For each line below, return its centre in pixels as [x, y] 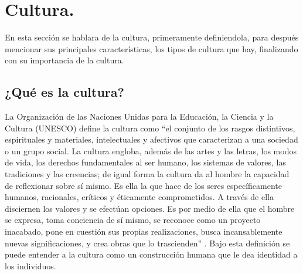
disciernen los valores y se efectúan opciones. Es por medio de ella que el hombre [150, 208]
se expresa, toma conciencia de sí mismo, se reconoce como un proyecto [133, 220]
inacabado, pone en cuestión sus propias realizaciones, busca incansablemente [144, 231]
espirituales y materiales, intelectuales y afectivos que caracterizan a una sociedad [151, 139]
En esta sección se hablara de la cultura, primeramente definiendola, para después [152, 37]
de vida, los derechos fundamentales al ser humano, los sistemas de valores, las [145, 162]
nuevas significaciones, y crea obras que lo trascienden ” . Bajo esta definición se [147, 243]
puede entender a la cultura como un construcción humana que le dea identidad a [151, 254]
